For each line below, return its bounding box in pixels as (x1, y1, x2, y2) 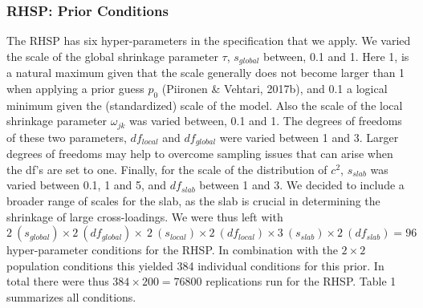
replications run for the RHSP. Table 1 (205, 273, 397, 290)
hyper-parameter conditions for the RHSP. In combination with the (6, 241, 338, 258)
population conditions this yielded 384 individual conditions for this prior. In (6, 257, 384, 274)
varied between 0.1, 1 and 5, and (6, 176, 167, 193)
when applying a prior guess (6, 79, 144, 96)
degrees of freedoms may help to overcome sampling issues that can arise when (6, 145, 393, 162)
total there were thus (6, 273, 109, 290)
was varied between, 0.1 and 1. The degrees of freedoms (129, 112, 402, 129)
